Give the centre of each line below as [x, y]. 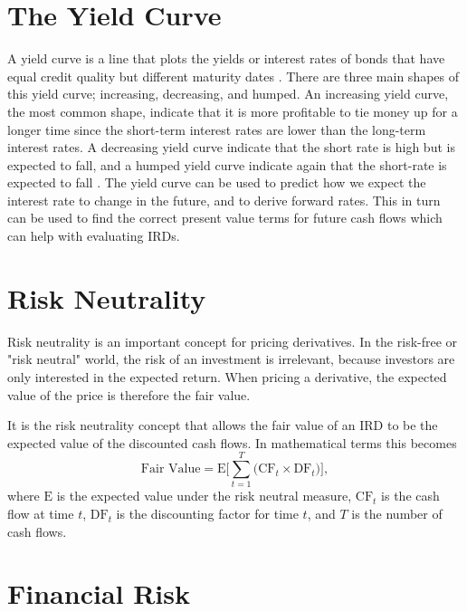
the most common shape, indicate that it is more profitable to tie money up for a [233, 111]
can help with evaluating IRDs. [94, 236]
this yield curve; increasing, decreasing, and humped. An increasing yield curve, [228, 94]
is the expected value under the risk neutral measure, [204, 496]
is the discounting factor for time [207, 514]
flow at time [41, 514]
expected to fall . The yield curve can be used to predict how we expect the [217, 182]
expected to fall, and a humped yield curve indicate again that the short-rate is [227, 164]
